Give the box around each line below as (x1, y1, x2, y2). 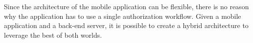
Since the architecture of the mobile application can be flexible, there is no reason (4, 1, 249, 11)
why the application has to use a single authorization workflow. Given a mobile (4, 11, 241, 21)
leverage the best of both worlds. (4, 29, 102, 40)
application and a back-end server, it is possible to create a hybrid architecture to (4, 20, 249, 30)
